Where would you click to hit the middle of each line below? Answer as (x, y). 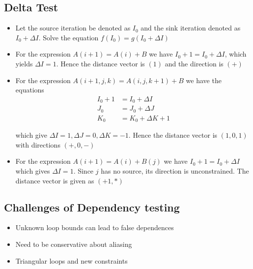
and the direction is (194, 63)
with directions (38, 144)
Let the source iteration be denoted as (73, 28)
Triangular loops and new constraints (71, 260)
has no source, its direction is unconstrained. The (175, 171)
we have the (204, 80)
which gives (33, 171)
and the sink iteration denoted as (191, 28)
